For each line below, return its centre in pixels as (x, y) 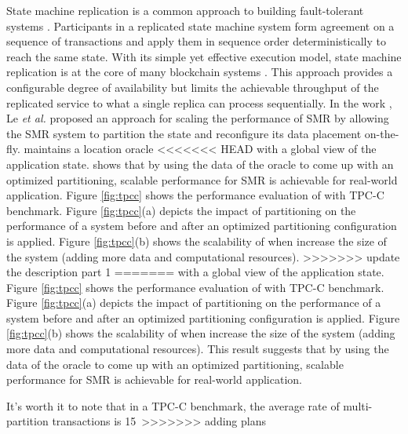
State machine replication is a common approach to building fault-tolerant (185, 10)
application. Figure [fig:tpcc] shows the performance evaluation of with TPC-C (195, 195)
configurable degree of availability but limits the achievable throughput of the (193, 87)
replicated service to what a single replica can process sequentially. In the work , (199, 102)
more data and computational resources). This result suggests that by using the (198, 349)
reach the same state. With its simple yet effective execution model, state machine (204, 56)
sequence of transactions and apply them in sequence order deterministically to (196, 41)
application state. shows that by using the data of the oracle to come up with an (200, 164)
